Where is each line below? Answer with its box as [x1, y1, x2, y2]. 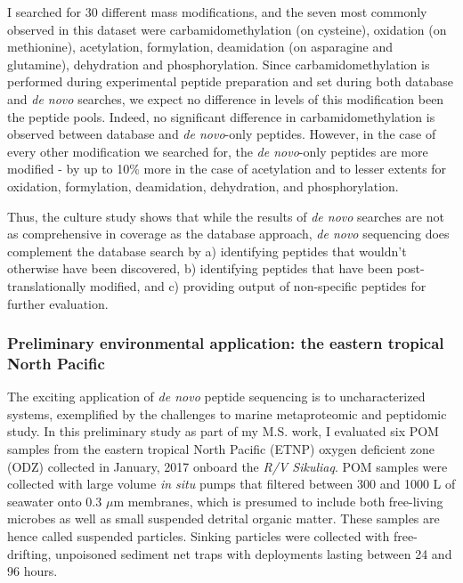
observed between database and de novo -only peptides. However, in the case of [7, 125, 436, 143]
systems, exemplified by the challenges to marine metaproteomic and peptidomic [7, 404, 447, 423]
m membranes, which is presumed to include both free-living [113, 491, 443, 510]
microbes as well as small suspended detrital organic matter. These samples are [7, 509, 440, 528]
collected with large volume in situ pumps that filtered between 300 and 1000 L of [7, 474, 456, 493]
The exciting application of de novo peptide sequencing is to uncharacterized [7, 387, 426, 406]
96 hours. [7, 562, 58, 580]
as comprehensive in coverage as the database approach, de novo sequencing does [7, 224, 450, 243]
